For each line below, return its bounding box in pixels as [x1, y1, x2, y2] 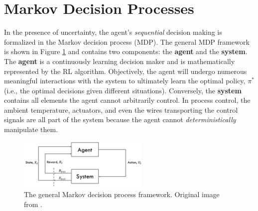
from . [24, 199, 43, 209]
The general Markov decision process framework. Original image [24, 189, 220, 199]
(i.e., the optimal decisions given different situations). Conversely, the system [4, 85, 242, 95]
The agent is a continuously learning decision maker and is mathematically [4, 56, 235, 66]
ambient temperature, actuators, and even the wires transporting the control [4, 104, 238, 115]
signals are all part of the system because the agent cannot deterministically [4, 114, 236, 125]
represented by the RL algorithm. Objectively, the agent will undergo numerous [4, 66, 247, 76]
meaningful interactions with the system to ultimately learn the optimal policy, [4, 75, 246, 86]
